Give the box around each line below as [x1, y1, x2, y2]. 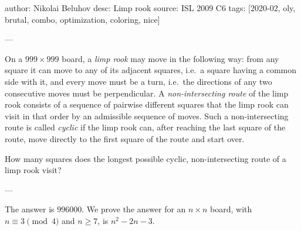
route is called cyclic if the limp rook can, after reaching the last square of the [5, 121, 286, 133]
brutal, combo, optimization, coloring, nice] [5, 13, 160, 25]
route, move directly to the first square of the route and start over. [5, 132, 245, 144]
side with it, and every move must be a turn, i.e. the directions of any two [5, 75, 272, 87]
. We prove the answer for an [82, 203, 186, 215]
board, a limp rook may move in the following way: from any [62, 52, 279, 64]
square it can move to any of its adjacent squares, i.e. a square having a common [5, 64, 297, 76]
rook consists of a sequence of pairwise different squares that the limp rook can [5, 98, 289, 111]
